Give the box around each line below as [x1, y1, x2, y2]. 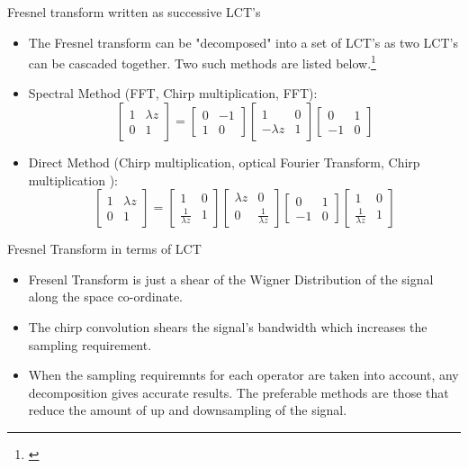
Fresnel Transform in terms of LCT [7, 239, 202, 258]
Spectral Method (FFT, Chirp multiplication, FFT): [28, 84, 318, 103]
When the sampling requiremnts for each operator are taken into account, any [28, 365, 459, 384]
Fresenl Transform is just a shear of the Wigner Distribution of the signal [28, 269, 434, 288]
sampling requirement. [28, 335, 152, 354]
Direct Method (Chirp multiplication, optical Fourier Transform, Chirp [28, 153, 420, 172]
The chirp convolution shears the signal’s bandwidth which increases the [28, 318, 427, 336]
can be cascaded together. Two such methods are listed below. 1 [28, 51, 376, 72]
